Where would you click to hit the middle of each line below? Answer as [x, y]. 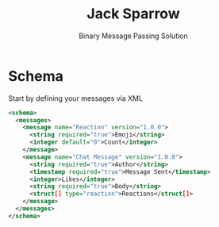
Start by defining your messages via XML [76, 98]
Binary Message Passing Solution [133, 36]
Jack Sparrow [133, 14]
